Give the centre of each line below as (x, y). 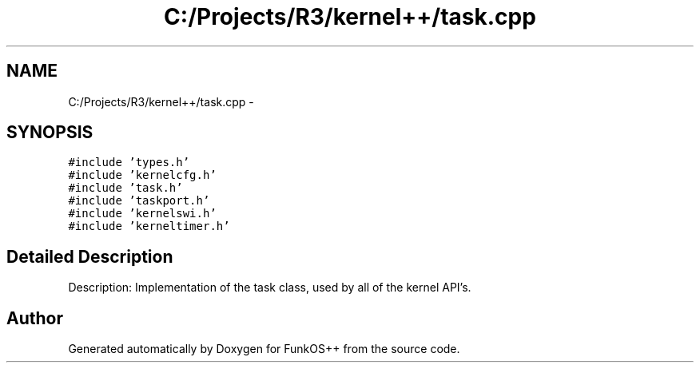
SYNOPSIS (50, 133)
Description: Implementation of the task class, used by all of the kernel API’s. (270, 288)
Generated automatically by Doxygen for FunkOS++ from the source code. (264, 349)
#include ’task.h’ (125, 188)
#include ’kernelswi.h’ (142, 214)
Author (35, 318)
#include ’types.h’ (129, 163)
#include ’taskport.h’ (139, 201)
